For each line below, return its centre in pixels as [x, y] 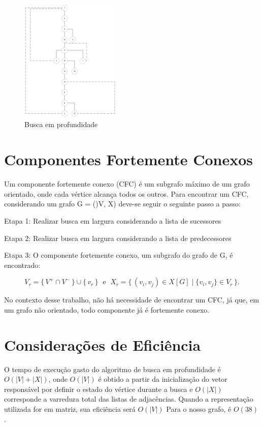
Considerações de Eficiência [103, 344]
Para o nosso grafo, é [199, 408]
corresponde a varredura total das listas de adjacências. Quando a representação [129, 399]
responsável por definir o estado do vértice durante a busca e [98, 389]
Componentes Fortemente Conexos [129, 159]
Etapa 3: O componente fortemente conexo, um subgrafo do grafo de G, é [119, 255]
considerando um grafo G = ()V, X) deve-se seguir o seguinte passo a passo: [122, 204]
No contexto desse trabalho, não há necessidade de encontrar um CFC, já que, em [132, 300]
